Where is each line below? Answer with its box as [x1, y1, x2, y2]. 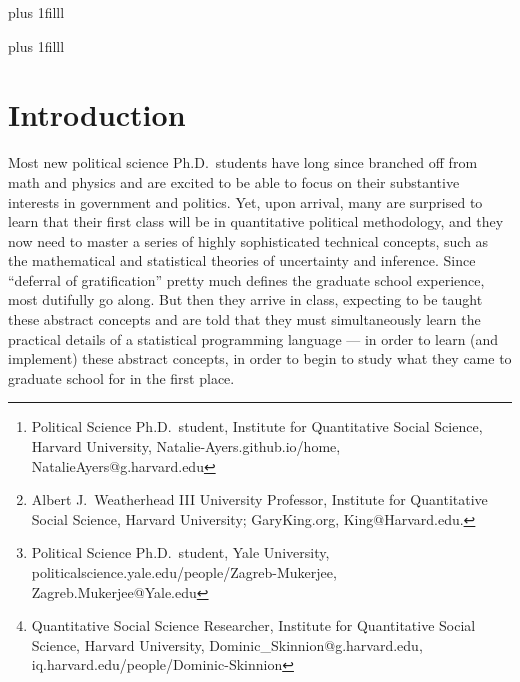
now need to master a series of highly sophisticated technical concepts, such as [8, 230, 489, 251]
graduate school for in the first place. [8, 367, 235, 388]
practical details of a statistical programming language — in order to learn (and [8, 328, 499, 349]
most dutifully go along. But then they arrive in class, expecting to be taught [8, 289, 483, 310]
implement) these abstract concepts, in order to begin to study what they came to [8, 348, 512, 369]
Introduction [8, 94, 186, 135]
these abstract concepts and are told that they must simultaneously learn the [8, 309, 481, 330]
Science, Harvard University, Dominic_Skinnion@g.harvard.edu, [31, 634, 423, 655]
